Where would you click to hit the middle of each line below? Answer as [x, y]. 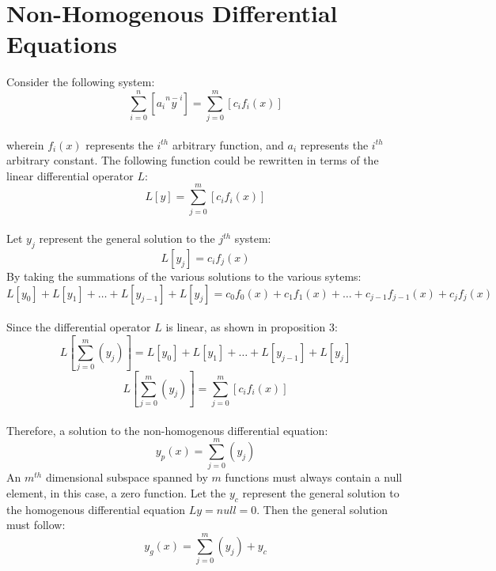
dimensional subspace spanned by [127, 477]
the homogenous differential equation [96, 509]
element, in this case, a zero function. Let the [116, 492]
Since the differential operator [79, 327]
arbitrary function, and [228, 144]
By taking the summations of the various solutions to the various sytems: [184, 276]
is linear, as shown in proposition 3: [252, 327]
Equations [62, 44]
